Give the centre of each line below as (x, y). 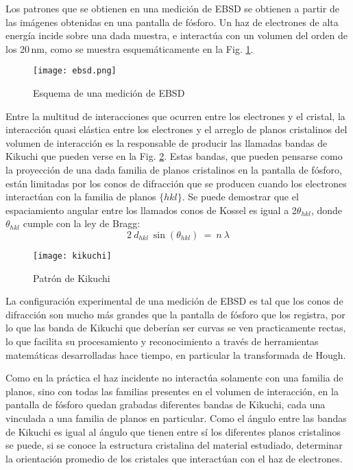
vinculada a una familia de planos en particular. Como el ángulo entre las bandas (176, 418)
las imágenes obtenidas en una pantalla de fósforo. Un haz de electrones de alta (172, 22)
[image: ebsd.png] (75, 71)
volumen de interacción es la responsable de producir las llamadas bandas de (167, 142)
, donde (327, 210)
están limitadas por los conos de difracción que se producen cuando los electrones (176, 183)
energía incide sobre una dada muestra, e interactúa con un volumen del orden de (176, 35)
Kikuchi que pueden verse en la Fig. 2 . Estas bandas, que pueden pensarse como (174, 156)
